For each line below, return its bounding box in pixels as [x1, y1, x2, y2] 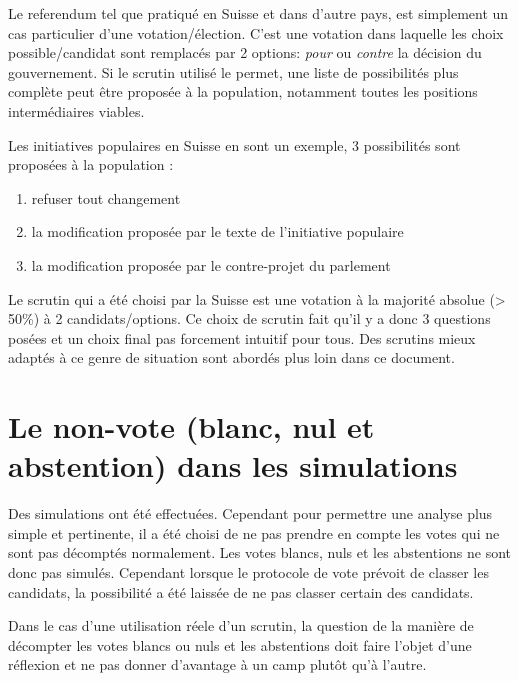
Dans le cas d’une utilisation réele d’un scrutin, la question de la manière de [8, 615, 474, 636]
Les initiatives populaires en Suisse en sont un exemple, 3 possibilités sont [8, 134, 461, 155]
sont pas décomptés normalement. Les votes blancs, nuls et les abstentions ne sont [8, 542, 512, 563]
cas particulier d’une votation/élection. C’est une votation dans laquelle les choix [8, 22, 504, 43]
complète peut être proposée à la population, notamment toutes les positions [8, 81, 478, 102]
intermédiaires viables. [8, 100, 145, 121]
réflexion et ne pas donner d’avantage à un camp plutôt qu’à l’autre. [8, 654, 427, 675]
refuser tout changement [31, 187, 181, 208]
